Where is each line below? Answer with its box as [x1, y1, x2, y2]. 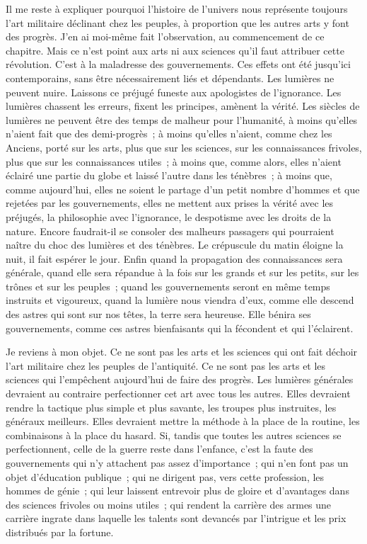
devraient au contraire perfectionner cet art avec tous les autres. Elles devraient [6, 386, 351, 401]
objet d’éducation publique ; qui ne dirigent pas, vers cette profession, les [6, 469, 325, 484]
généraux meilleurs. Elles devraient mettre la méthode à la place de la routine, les [6, 414, 360, 429]
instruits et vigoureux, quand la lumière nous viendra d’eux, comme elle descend [6, 293, 354, 307]
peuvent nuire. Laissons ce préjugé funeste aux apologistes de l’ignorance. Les [6, 84, 342, 99]
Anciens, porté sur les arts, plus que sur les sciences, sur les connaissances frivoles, [6, 140, 362, 154]
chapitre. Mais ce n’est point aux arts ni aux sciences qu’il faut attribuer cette [6, 42, 344, 57]
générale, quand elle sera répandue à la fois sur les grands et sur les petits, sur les [6, 265, 359, 280]
